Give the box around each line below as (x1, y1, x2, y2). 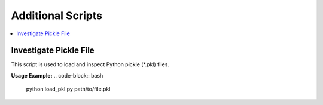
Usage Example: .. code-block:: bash (11, 72, 103, 79)
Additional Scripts (11, 9, 103, 22)
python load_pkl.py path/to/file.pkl (26, 85, 111, 92)
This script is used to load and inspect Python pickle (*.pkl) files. (11, 61, 170, 68)
